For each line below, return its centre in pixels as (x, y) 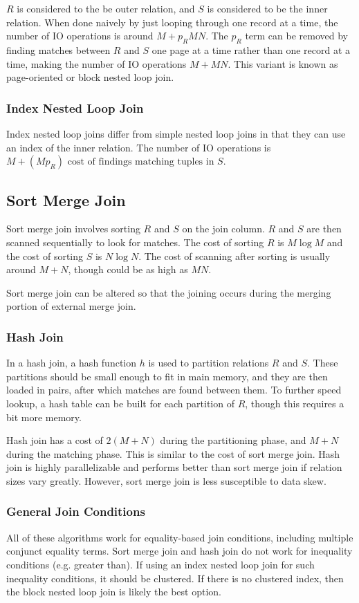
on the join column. (223, 229)
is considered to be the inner (267, 8)
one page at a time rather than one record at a (251, 49)
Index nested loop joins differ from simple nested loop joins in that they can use (176, 133)
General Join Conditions (76, 511)
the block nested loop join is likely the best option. (114, 592)
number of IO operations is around (80, 36)
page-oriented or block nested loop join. (90, 77)
